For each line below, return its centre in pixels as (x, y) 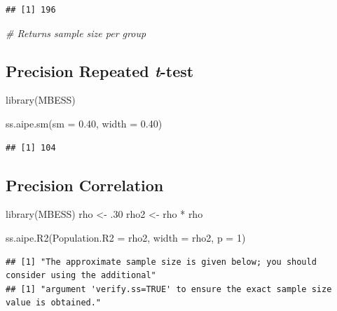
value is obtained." (54, 303)
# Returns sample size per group (76, 33)
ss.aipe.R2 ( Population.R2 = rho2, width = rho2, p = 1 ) (126, 237)
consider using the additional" (81, 276)
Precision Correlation (85, 185)
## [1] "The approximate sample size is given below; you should (161, 262)
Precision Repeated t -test (100, 70)
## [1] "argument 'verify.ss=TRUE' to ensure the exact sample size (169, 289)
